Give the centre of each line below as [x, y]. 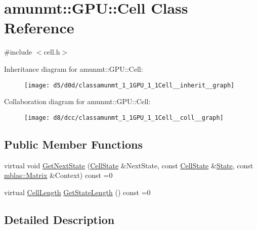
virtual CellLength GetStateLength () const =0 [77, 192]
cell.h [52, 52]
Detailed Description [59, 219]
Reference [39, 28]
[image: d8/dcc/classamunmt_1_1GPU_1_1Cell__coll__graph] [124, 118]
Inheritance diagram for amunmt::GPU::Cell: [74, 68]
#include [18, 52]
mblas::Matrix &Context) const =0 [58, 175]
